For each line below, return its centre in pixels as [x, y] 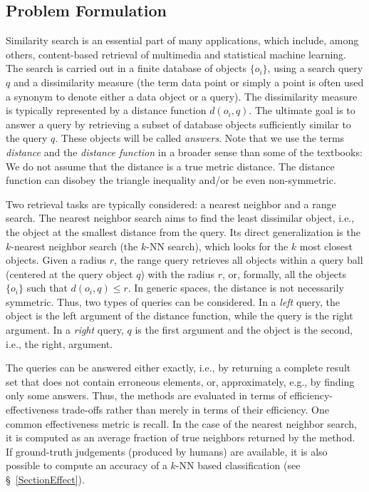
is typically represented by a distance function [106, 110]
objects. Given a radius [56, 260]
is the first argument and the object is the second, [244, 330]
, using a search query [315, 68]
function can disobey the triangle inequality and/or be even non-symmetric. [171, 180]
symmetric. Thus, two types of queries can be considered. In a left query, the [173, 301]
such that [47, 288]
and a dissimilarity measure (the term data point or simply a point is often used [188, 82]
